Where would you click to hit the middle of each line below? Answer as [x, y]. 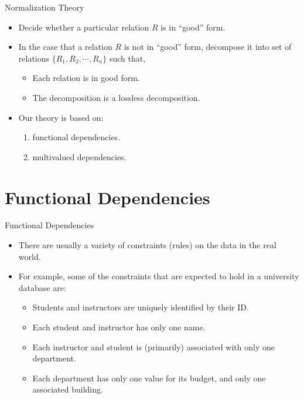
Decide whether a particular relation [84, 27]
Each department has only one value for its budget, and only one [149, 378]
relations [34, 58]
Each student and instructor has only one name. [119, 327]
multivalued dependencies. [79, 156]
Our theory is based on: [61, 117]
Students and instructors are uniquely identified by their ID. [141, 307]
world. [30, 256]
